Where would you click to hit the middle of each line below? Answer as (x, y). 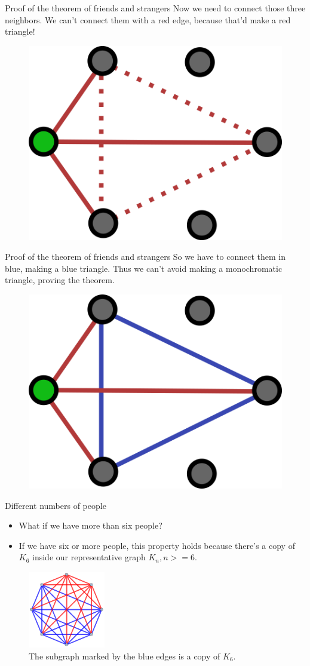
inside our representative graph (89, 557)
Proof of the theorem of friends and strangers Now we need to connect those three (155, 8)
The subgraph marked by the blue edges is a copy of (125, 656)
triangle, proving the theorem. (60, 280)
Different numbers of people (56, 505)
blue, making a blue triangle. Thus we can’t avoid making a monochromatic (144, 268)
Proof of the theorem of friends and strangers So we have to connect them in (145, 257)
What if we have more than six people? (90, 525)
